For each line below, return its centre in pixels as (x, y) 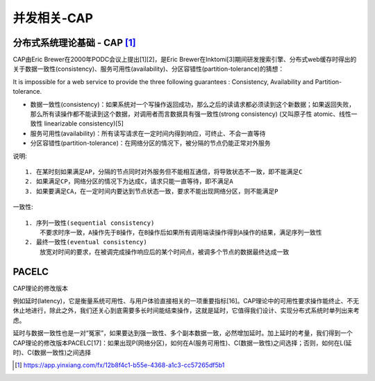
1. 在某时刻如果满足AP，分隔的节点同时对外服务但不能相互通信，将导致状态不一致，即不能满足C (164, 171)
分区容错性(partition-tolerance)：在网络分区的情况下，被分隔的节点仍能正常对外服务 (150, 143)
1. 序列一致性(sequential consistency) (90, 223)
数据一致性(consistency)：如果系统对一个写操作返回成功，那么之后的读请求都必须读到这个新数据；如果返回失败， (193, 104)
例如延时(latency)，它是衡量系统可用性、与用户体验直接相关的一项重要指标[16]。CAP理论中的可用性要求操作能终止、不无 (186, 301)
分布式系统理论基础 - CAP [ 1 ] (74, 43)
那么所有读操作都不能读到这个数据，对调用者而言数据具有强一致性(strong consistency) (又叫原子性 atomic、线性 (191, 114)
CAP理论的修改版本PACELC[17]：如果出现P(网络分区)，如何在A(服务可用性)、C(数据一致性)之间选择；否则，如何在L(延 (182, 343)
